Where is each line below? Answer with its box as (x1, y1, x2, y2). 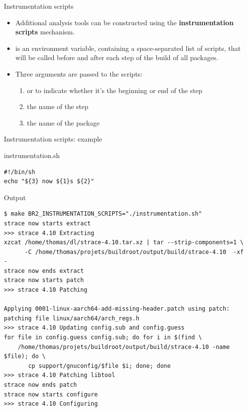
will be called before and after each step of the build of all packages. (15, 52, 218, 63)
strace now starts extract (4, 220, 91, 227)
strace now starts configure (4, 391, 98, 398)
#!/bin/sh (4, 168, 35, 175)
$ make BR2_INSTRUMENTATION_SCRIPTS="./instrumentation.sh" (4, 210, 202, 218)
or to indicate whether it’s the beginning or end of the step (27, 85, 202, 95)
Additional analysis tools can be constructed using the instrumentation (15, 17, 234, 27)
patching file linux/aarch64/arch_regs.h (4, 315, 140, 322)
